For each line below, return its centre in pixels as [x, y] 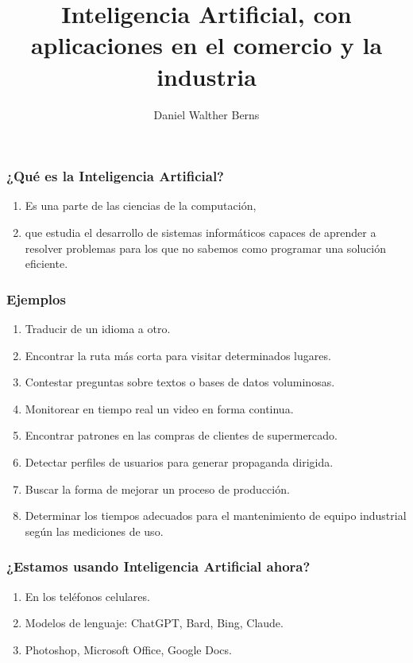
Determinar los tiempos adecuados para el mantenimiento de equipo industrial [216, 516]
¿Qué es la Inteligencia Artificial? [115, 176]
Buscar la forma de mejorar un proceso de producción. [157, 489]
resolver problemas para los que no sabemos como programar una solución [205, 248]
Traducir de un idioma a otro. [98, 328]
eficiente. [46, 264]
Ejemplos [36, 299]
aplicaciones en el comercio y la [206, 45]
